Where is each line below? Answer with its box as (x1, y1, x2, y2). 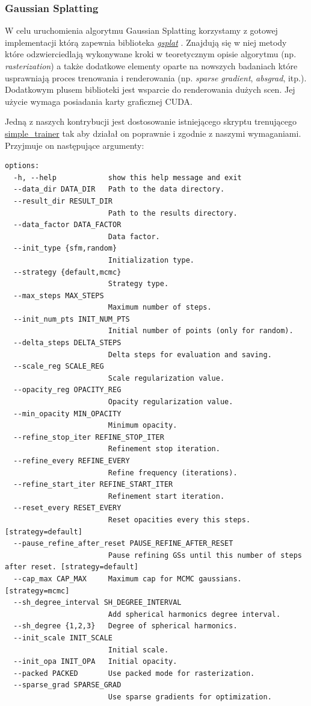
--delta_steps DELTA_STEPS (13, 339, 122, 348)
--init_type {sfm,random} (13, 244, 117, 253)
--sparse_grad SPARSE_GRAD (13, 681, 122, 690)
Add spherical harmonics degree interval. (108, 610, 281, 619)
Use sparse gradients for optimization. (108, 692, 272, 701)
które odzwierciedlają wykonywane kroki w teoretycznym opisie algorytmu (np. (5, 48, 297, 60)
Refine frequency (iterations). (108, 468, 238, 477)
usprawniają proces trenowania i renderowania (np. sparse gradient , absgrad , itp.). (5, 71, 307, 84)
